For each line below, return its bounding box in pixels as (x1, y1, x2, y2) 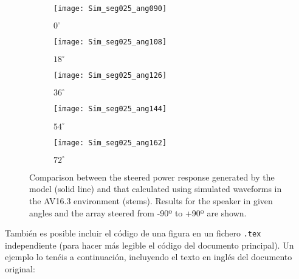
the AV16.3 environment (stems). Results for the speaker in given (29, 194, 273, 207)
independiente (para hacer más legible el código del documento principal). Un (5, 238, 294, 251)
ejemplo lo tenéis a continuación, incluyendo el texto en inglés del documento (5, 250, 292, 263)
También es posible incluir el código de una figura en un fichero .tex (5, 227, 261, 239)
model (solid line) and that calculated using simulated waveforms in (29, 182, 282, 195)
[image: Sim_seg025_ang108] (53, 38, 167, 47)
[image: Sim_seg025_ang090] (53, 4, 167, 13)
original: (5, 263, 35, 275)
